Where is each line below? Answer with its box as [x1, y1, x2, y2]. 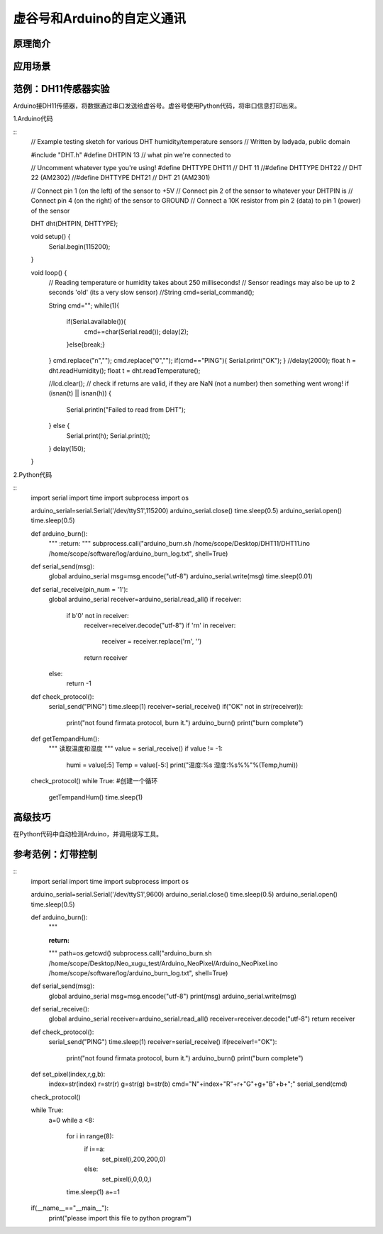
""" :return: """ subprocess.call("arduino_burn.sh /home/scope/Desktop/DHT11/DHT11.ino [48, 539, 310, 548]
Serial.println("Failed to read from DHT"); [66, 405, 186, 414]
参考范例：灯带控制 [13, 848, 97, 860]
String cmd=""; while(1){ [48, 301, 120, 310]
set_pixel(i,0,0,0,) [101, 1174, 152, 1183]
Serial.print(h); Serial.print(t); [66, 431, 150, 439]
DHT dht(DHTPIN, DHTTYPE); [30, 220, 118, 228]
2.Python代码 [13, 470, 52, 478]
